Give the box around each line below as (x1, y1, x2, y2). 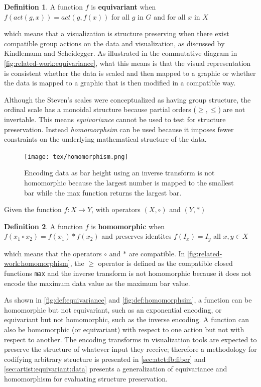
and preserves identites (101, 231, 172, 241)
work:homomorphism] (4, 258, 70, 268)
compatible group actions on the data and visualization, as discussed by (4, 38, 225, 48)
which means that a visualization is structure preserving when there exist (4, 28, 229, 39)
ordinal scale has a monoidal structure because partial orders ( (4, 104, 196, 115)
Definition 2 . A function (4, 221, 83, 231)
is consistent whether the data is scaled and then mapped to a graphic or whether (4, 67, 256, 78)
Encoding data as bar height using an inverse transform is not (24, 167, 215, 178)
